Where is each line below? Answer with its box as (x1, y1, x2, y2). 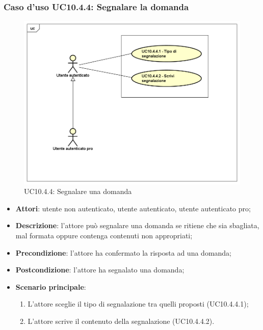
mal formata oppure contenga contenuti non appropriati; (15, 230, 193, 240)
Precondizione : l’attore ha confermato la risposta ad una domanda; (15, 247, 232, 258)
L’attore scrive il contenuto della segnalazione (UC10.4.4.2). (28, 315, 215, 326)
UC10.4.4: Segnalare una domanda (24, 186, 132, 197)
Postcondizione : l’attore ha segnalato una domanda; (15, 264, 185, 275)
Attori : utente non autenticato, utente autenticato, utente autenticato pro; (15, 203, 251, 213)
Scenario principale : (15, 281, 86, 292)
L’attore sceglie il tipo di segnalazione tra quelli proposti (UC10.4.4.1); (28, 298, 249, 309)
